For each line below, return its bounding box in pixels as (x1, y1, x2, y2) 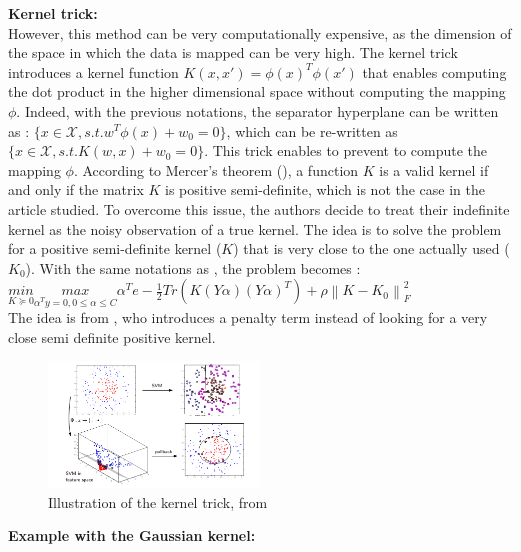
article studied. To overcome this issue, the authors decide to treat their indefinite (8, 198, 510, 219)
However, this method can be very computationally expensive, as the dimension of (8, 22, 512, 43)
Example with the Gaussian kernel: (8, 525, 256, 546)
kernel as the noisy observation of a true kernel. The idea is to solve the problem (8, 218, 502, 239)
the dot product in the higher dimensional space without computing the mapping (8, 81, 506, 102)
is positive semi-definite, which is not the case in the (165, 179, 486, 200)
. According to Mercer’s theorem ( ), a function (73, 159, 359, 180)
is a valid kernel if (379, 159, 489, 180)
